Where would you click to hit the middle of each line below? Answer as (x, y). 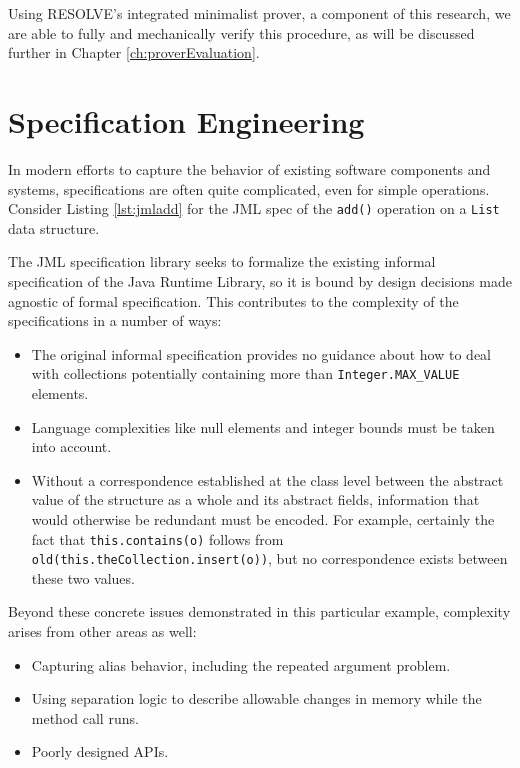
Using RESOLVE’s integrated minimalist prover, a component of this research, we (259, 13)
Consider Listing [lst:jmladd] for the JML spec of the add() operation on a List (254, 208)
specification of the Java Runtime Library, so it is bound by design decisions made (260, 280)
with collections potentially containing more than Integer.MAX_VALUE (245, 373)
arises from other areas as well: (102, 631)
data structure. (54, 227)
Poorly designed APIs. (100, 751)
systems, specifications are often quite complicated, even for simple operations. (249, 188)
